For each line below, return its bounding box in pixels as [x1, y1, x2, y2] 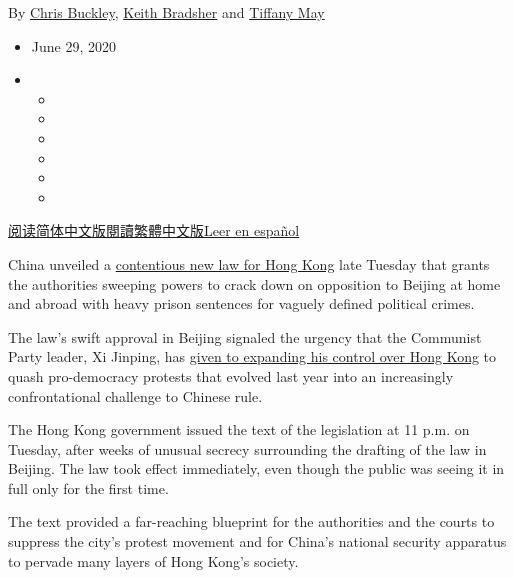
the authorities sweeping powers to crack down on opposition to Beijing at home [8, 273, 501, 294]
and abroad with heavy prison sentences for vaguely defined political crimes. [8, 293, 475, 314]
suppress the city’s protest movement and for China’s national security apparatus [8, 531, 507, 552]
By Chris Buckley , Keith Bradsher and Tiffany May [8, 2, 325, 22]
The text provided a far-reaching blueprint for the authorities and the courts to [8, 511, 495, 532]
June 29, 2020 [31, 35, 116, 56]
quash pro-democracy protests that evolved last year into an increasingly [8, 365, 454, 386]
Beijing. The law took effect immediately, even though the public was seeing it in [8, 458, 505, 479]
